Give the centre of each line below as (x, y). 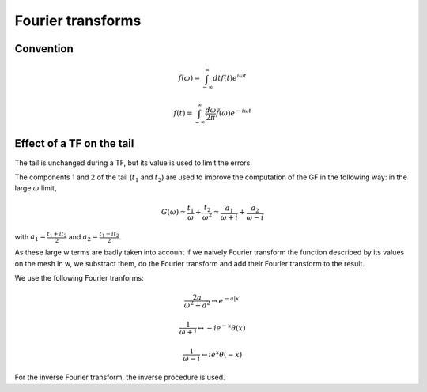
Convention (44, 49)
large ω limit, (36, 188)
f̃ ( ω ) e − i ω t (234, 113)
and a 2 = (83, 237)
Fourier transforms (78, 21)
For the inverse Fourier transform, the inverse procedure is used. (120, 377)
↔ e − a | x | (226, 300)
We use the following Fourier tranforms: (79, 278)
